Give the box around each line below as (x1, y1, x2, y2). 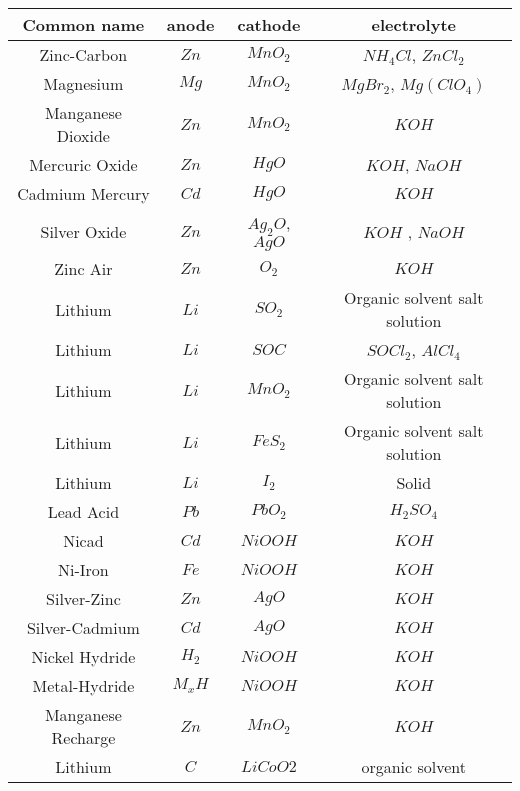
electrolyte (371, 13, 456, 36)
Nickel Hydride (31, 645, 136, 669)
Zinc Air (54, 257, 113, 281)
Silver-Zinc (46, 587, 121, 611)
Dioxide (56, 124, 110, 147)
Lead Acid (47, 500, 120, 524)
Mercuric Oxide (29, 153, 138, 176)
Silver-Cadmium (26, 616, 140, 640)
